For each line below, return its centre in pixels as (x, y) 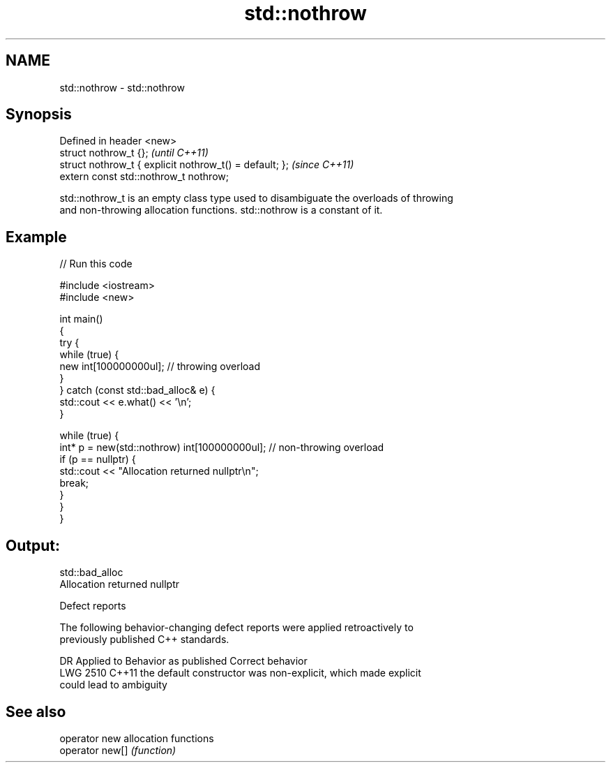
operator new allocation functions (137, 738)
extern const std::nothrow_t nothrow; (144, 177)
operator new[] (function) (118, 750)
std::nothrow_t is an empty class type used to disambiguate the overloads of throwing (256, 198)
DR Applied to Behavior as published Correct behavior (183, 661)
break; (74, 483)
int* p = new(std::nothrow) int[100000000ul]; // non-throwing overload (222, 448)
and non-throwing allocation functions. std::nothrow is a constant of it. (221, 210)
